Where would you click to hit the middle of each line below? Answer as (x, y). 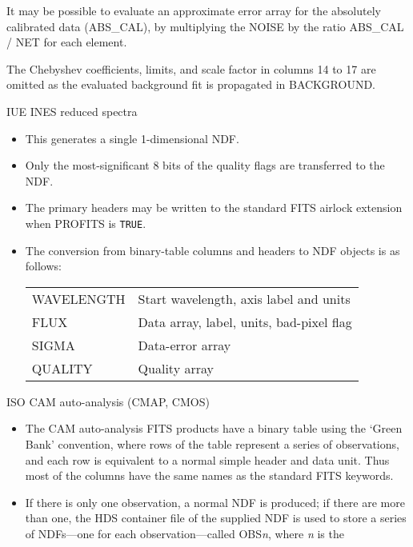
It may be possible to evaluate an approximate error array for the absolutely (194, 10)
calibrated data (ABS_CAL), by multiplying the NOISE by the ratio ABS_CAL (205, 26)
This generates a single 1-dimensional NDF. (132, 138)
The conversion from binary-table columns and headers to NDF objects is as (213, 250)
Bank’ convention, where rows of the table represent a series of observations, (212, 443)
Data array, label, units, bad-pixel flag (245, 321)
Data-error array (184, 345)
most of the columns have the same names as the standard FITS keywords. (209, 475)
